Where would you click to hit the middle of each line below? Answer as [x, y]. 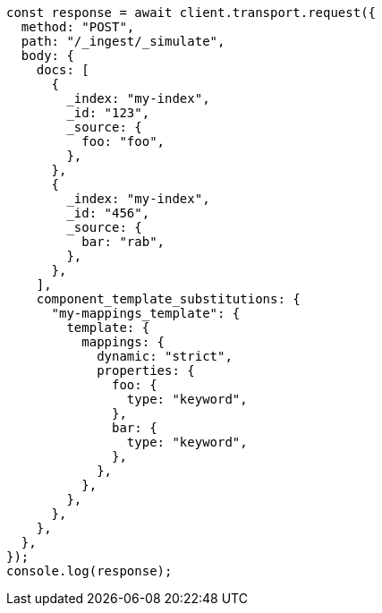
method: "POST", [78, 27]
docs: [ [63, 70]
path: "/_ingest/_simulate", [123, 41]
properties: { [146, 370]
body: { [47, 55]
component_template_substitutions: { [168, 299]
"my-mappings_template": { [146, 313]
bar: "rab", [123, 242]
